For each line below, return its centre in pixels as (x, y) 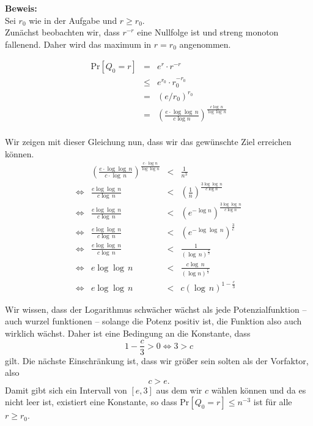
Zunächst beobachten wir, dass (62, 32)
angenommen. (205, 44)
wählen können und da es (259, 390)
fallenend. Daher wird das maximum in (78, 44)
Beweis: (21, 8)
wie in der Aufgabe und (73, 20)
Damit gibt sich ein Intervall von (66, 390)
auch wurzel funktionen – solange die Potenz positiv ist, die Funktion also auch (153, 321)
